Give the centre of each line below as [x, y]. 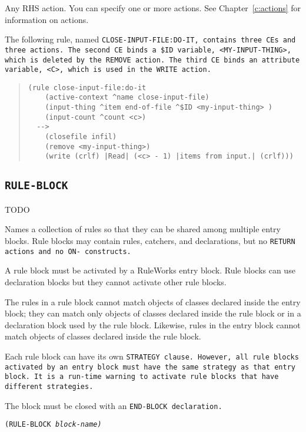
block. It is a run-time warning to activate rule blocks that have [142, 377]
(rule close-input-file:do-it [87, 88]
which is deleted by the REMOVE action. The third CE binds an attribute [152, 60]
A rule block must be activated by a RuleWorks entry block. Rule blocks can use [150, 270]
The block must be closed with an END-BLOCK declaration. [114, 405]
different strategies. [49, 386]
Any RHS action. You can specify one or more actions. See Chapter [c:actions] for [153, 8]
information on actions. [47, 19]
